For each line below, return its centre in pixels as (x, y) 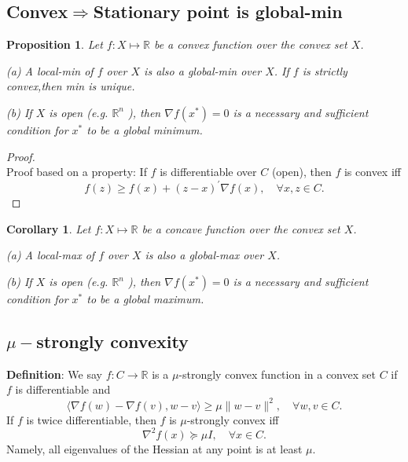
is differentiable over (208, 172)
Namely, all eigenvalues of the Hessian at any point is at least (154, 448)
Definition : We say (54, 374)
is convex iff (372, 172)
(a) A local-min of (50, 70)
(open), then (301, 172)
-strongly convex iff (233, 419)
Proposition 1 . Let (55, 44)
